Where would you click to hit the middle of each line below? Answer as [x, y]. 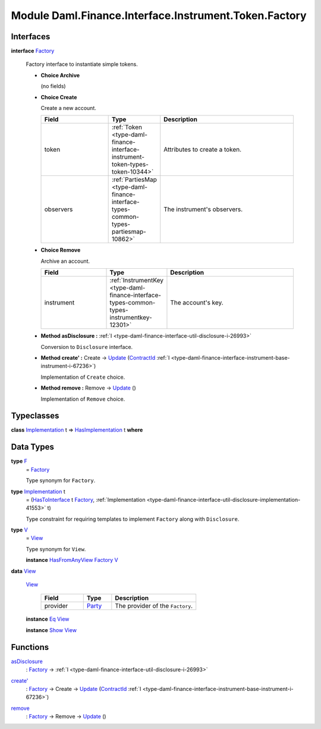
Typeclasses [35, 416]
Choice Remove [61, 250]
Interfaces [31, 37]
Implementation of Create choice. [83, 377]
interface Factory [33, 51]
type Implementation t [38, 491]
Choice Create [59, 97]
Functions [30, 647]
